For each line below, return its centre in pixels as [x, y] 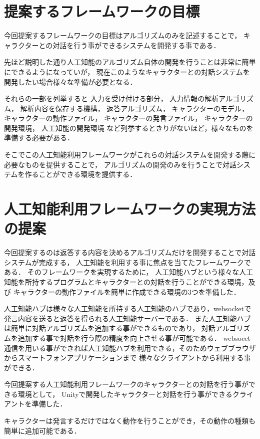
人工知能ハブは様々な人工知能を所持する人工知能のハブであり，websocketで [127, 308]
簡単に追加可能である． [42, 430]
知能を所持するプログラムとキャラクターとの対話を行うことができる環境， [126, 281]
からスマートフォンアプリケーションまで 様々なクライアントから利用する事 [127, 358]
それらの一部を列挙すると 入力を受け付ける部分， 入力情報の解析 [111, 98]
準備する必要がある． [39, 138]
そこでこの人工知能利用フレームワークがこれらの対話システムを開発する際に [130, 155]
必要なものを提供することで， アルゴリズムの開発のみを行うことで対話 [120, 164]
